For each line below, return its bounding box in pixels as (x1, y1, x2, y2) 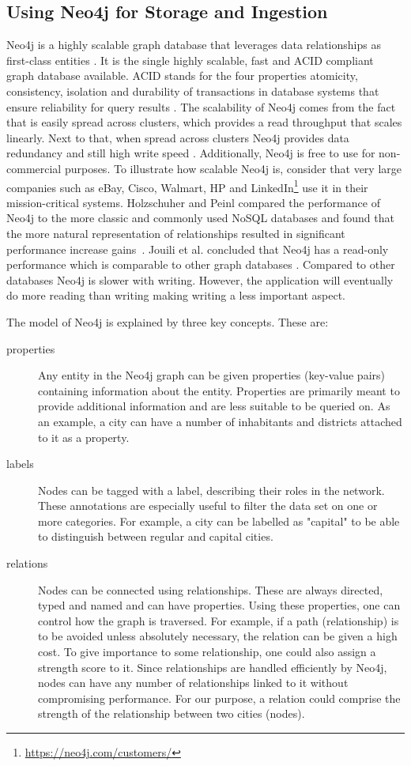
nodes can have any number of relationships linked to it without (38, 674, 349, 691)
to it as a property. (38, 428, 130, 445)
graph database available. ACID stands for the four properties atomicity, (6, 67, 358, 84)
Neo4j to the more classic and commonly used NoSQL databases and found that (6, 209, 394, 226)
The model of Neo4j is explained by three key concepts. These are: (6, 313, 329, 330)
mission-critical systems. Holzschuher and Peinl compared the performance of (6, 194, 380, 210)
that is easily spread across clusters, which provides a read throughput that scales (6, 114, 402, 130)
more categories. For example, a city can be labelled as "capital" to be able (38, 512, 400, 529)
